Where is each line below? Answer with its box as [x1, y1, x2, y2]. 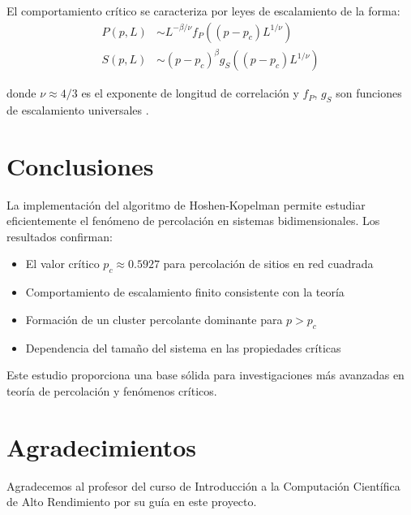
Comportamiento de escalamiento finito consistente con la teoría [25, 283, 345, 301]
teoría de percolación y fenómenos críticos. [6, 382, 217, 399]
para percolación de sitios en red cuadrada [163, 255, 374, 272]
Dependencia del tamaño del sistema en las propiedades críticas [25, 339, 341, 356]
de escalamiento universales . [6, 101, 149, 118]
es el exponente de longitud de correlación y [81, 84, 299, 102]
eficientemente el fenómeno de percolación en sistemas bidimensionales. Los [6, 212, 380, 229]
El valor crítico [25, 255, 100, 272]
